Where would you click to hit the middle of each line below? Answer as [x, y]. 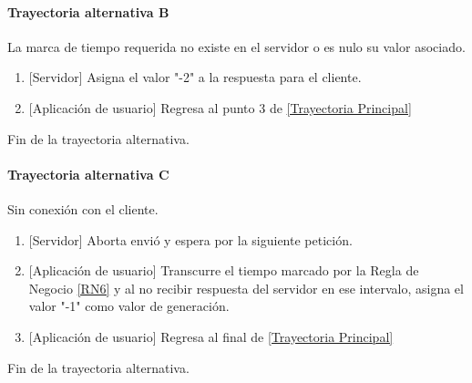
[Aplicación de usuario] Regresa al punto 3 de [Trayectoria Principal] [220, 107]
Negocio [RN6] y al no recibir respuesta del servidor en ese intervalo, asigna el [246, 288]
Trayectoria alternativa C [88, 174]
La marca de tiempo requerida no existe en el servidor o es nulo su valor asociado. [236, 46]
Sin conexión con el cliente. [83, 208]
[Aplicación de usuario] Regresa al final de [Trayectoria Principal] [211, 336]
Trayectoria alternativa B [88, 11]
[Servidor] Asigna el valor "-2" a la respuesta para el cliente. [195, 77]
